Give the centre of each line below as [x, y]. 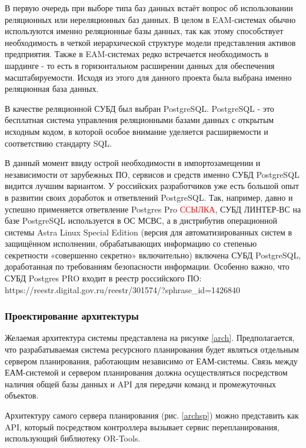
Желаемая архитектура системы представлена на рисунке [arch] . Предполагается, [150, 338]
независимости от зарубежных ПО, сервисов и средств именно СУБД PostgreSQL [152, 174]
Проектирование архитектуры [72, 316]
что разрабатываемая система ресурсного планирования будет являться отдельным [152, 349]
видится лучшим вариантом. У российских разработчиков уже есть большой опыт [152, 186]
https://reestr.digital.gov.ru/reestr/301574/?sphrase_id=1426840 [123, 289]
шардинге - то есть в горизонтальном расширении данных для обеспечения [140, 65]
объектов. [22, 395]
